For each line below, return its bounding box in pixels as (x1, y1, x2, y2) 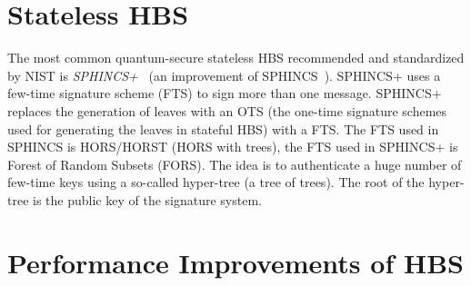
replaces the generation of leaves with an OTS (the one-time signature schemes (7, 101, 447, 120)
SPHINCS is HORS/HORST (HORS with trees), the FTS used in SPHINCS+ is (7, 137, 458, 156)
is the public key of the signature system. (33, 190, 262, 209)
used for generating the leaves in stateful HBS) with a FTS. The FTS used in (7, 119, 439, 138)
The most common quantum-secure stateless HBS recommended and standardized (7, 48, 465, 67)
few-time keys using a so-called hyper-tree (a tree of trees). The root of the (7, 173, 425, 192)
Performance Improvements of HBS (7, 243, 464, 281)
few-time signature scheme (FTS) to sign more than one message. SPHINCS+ (7, 84, 442, 103)
